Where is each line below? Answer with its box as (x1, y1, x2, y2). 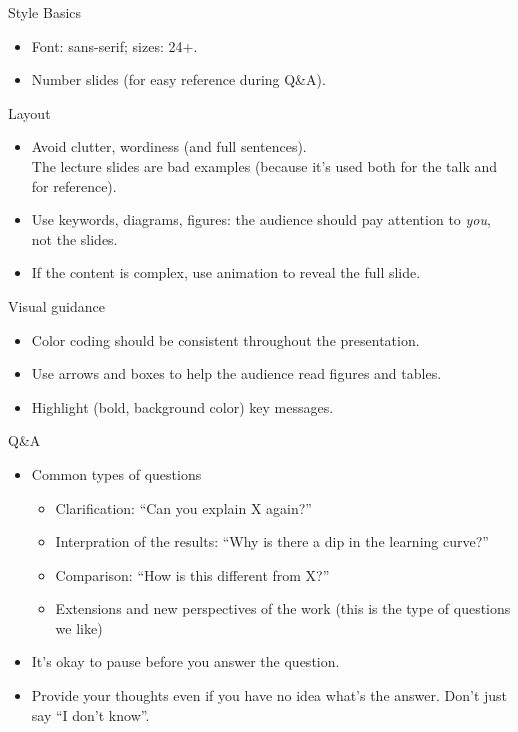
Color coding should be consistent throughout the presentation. (31, 329, 420, 350)
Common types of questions (31, 463, 202, 484)
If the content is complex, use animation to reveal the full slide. (31, 262, 421, 283)
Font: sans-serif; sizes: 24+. (31, 35, 198, 56)
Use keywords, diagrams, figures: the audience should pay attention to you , (31, 209, 491, 230)
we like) (55, 617, 103, 638)
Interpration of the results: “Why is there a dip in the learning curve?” (55, 531, 489, 552)
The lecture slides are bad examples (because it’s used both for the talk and (31, 155, 498, 176)
